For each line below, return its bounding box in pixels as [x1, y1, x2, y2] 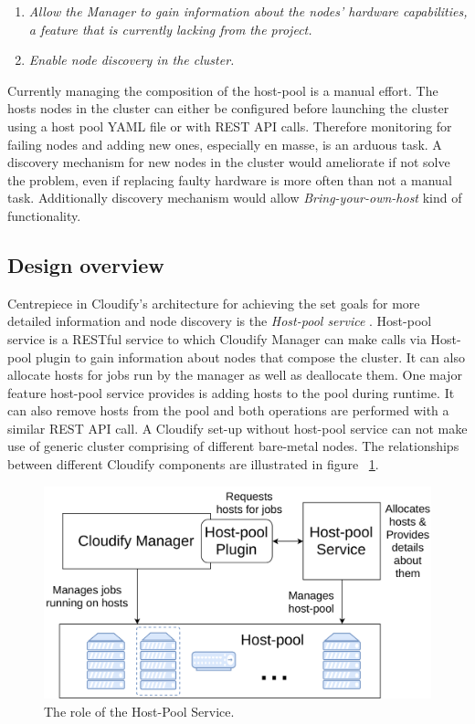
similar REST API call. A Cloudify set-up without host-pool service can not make [7, 418, 468, 437]
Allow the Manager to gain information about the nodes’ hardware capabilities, [28, 2, 468, 20]
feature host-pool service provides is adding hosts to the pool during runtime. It [7, 383, 455, 402]
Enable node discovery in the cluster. [28, 50, 235, 69]
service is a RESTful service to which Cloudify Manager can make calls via [7, 329, 427, 348]
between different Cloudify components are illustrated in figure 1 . [7, 455, 379, 474]
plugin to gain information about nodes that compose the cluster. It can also [36, 347, 465, 366]
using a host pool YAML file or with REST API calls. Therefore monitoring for [7, 116, 452, 135]
